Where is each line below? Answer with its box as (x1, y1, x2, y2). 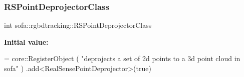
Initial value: (4, 36, 49, 47)
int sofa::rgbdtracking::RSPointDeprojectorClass (4, 20, 152, 30)
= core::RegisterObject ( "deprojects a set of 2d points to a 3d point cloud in (4, 53, 240, 64)
